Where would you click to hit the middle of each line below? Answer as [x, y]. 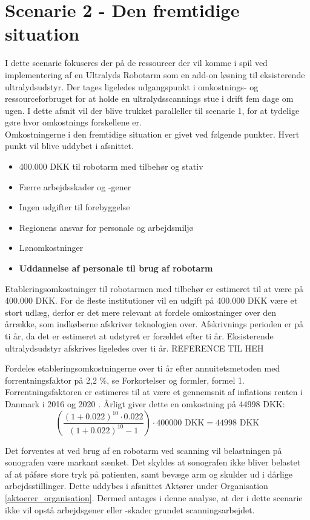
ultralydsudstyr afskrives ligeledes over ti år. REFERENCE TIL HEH [134, 348]
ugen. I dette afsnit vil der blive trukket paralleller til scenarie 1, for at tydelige [152, 110]
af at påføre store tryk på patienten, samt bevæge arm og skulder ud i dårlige [149, 474]
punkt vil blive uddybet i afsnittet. [69, 146]
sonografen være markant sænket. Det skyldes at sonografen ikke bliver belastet [153, 462]
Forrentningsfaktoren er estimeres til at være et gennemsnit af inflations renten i [154, 392]
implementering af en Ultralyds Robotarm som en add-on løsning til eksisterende [155, 74]
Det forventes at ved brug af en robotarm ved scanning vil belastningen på [143, 450]
